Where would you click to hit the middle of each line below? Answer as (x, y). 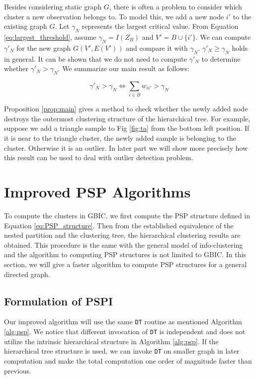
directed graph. (27, 274)
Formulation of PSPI (59, 301)
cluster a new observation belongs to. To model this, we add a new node (114, 16)
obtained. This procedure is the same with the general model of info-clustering (124, 244)
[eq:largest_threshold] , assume (50, 37)
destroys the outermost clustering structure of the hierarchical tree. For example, (127, 118)
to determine (221, 58)
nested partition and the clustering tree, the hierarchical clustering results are (122, 235)
